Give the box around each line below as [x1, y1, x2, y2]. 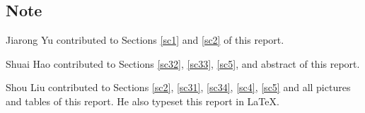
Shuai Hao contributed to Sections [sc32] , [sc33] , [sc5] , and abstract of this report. [6, 56, 360, 71]
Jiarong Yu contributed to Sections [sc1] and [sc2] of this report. [6, 32, 284, 47]
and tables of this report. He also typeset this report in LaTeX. [6, 93, 279, 108]
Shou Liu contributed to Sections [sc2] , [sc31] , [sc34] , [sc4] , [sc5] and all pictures [6, 80, 351, 95]
